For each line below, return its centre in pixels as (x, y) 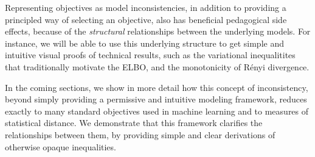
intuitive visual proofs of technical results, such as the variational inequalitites (150, 55)
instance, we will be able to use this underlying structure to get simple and (144, 43)
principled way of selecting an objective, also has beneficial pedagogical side (146, 19)
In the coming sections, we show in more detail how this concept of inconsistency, (157, 87)
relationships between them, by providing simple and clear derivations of (140, 134)
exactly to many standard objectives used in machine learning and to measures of (157, 111)
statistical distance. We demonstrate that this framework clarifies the (134, 123)
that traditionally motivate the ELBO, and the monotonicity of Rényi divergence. (157, 66)
